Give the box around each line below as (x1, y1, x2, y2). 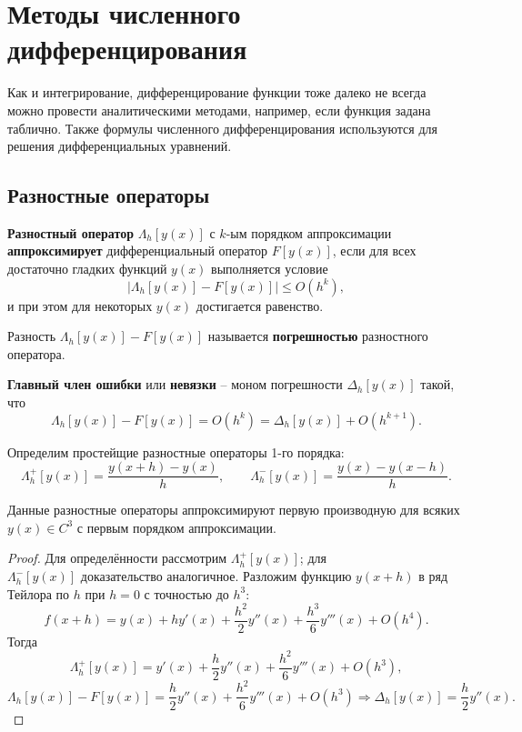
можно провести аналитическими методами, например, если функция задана (7, 100, 431, 119)
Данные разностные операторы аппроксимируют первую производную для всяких (7, 500, 460, 519)
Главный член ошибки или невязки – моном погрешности (7, 375, 343, 394)
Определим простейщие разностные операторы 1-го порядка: (7, 442, 345, 461)
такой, (420, 375, 455, 394)
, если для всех (332, 241, 417, 260)
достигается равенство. (196, 296, 324, 315)
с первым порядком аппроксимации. (76, 517, 276, 536)
